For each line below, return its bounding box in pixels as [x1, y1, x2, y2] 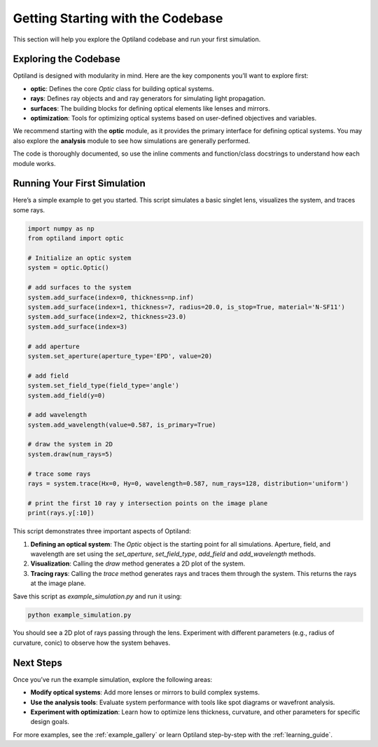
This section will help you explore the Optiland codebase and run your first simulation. [13, 35, 261, 43]
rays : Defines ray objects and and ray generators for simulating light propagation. [30, 95, 266, 103]
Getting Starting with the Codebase [13, 11, 223, 26]
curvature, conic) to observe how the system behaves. [13, 638, 171, 647]
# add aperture [27, 342, 80, 350]
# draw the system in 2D [27, 440, 113, 448]
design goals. [30, 718, 70, 726]
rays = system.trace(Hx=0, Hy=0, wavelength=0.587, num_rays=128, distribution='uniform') [27, 480, 349, 488]
